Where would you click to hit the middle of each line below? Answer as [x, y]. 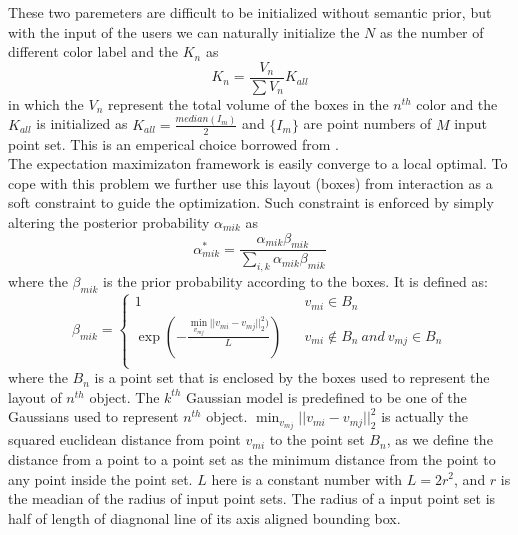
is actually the [424, 416]
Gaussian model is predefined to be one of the [326, 396]
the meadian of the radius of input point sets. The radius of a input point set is [252, 498]
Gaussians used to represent [93, 416]
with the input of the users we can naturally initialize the [184, 31]
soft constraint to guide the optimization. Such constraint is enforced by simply [251, 202]
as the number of [431, 31]
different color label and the [93, 51]
